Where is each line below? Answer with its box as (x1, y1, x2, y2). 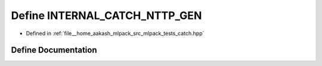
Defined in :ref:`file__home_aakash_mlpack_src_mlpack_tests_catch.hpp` (26, 30, 205, 37)
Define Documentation (11, 45, 97, 55)
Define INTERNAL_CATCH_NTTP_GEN (11, 9, 202, 22)
